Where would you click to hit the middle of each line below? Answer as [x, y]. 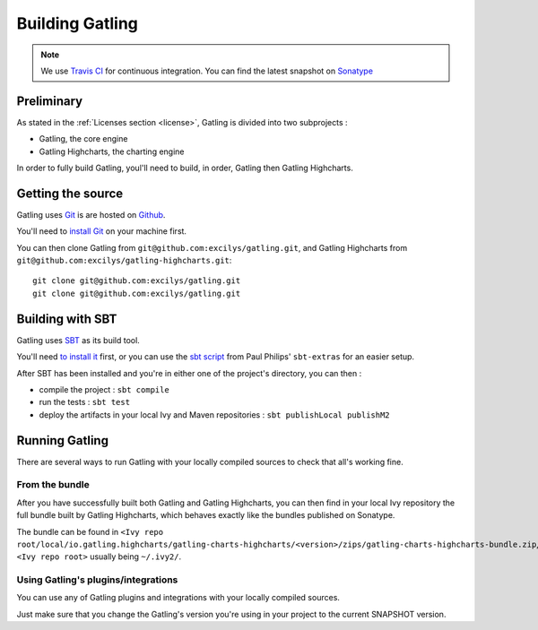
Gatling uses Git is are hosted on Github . [91, 214]
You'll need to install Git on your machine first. [102, 231]
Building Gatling [78, 23]
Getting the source [70, 193]
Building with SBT [67, 319]
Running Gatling [63, 440]
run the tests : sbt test [84, 402]
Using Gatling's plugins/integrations [97, 580]
